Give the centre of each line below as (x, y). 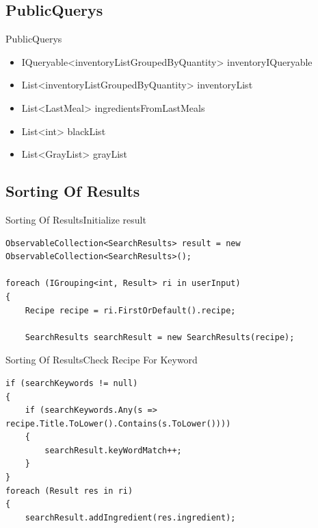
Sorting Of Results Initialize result (76, 219)
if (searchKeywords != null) (72, 383)
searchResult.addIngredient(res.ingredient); (130, 517)
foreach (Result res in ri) (69, 491)
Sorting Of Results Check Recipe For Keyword (102, 360)
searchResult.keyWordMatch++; (113, 450)
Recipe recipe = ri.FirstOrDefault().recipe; (130, 310)
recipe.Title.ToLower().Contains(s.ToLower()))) (118, 423)
